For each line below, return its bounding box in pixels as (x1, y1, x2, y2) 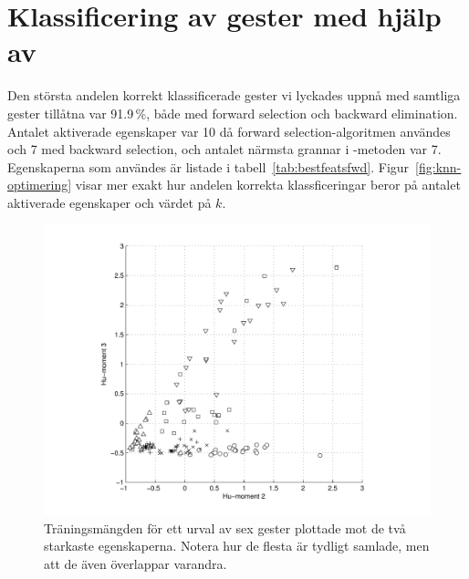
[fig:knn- (415, 157, 462, 176)
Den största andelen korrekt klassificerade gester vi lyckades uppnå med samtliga (7, 86, 461, 105)
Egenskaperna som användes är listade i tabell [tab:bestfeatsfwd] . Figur (7, 157, 410, 176)
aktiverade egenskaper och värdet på (7, 192, 212, 212)
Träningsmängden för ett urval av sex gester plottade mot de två (44, 518, 406, 537)
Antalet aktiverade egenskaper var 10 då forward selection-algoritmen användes (7, 121, 451, 140)
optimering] (7, 175, 72, 194)
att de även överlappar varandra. (44, 554, 227, 574)
